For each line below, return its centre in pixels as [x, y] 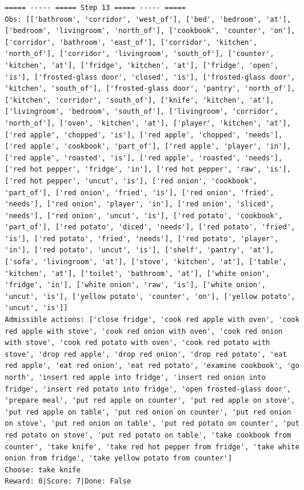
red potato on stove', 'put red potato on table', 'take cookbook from [148, 435]
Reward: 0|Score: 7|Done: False [68, 481]
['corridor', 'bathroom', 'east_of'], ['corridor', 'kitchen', [131, 42]
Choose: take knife [43, 470]
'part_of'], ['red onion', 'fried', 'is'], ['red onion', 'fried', [140, 193]
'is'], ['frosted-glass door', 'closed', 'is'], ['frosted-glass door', [150, 77]
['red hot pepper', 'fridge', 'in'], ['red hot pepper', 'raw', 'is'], [148, 170]
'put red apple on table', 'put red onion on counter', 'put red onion [148, 412]
